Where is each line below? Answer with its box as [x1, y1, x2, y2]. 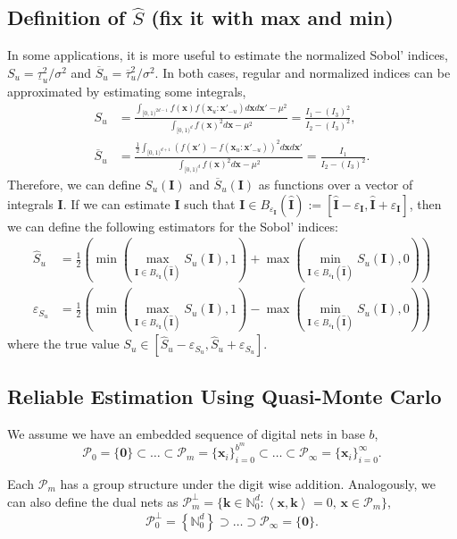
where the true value [7, 334, 120, 353]
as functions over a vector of [258, 174, 413, 193]
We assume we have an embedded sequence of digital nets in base [7, 424, 365, 442]
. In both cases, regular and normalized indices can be [154, 63, 451, 81]
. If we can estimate [62, 194, 170, 213]
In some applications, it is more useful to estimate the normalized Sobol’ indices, [7, 46, 449, 64]
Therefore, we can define [7, 174, 141, 193]
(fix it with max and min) [151, 4, 394, 31]
